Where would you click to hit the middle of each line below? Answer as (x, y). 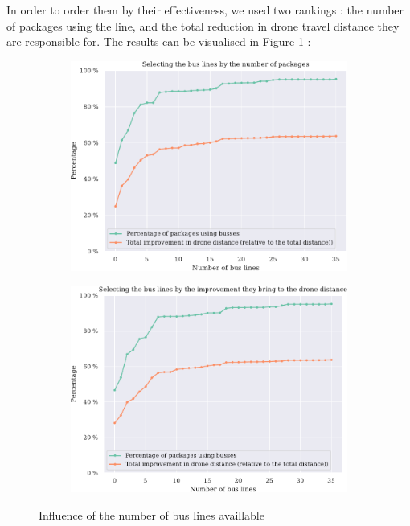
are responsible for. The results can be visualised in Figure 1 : (159, 41)
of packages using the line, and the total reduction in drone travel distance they (203, 25)
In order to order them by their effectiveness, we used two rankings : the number (205, 10)
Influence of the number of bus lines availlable (152, 514)
